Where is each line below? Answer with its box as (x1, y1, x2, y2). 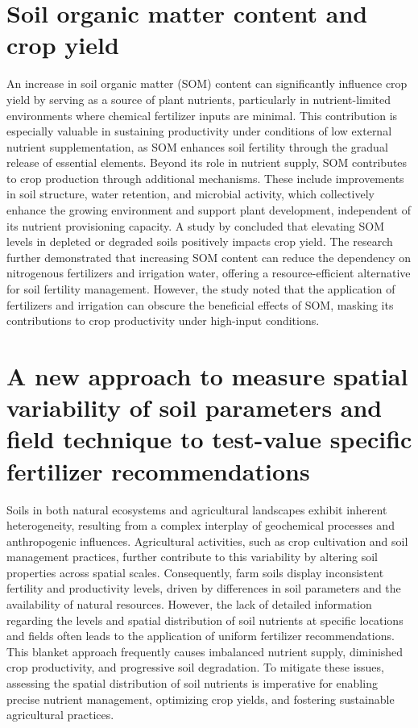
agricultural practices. (6, 706, 114, 723)
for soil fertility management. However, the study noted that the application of (6, 281, 395, 297)
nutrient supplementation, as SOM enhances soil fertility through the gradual (6, 138, 388, 155)
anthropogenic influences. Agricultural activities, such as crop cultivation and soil (6, 532, 408, 549)
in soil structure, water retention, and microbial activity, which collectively (6, 185, 375, 202)
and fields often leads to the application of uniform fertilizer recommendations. (6, 627, 395, 644)
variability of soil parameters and (6, 391, 383, 424)
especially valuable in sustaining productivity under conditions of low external (6, 123, 392, 139)
